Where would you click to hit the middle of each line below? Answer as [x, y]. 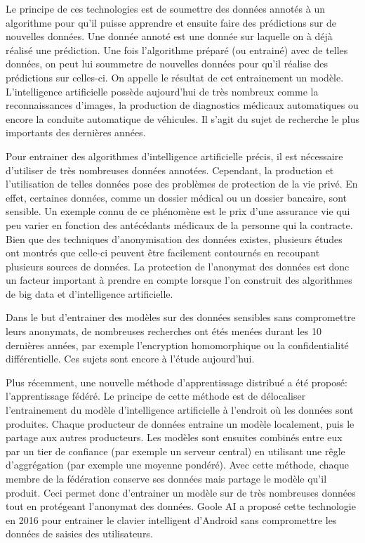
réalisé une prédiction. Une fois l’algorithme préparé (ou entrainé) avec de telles [177, 50]
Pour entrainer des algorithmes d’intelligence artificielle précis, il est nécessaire [174, 156]
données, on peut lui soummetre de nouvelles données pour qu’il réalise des [167, 64]
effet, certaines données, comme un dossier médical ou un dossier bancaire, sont [176, 197]
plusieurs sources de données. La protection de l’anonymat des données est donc [178, 266]
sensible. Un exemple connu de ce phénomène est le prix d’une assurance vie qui [178, 211]
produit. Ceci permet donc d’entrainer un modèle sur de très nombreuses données [181, 492]
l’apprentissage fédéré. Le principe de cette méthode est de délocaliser [156, 396]
